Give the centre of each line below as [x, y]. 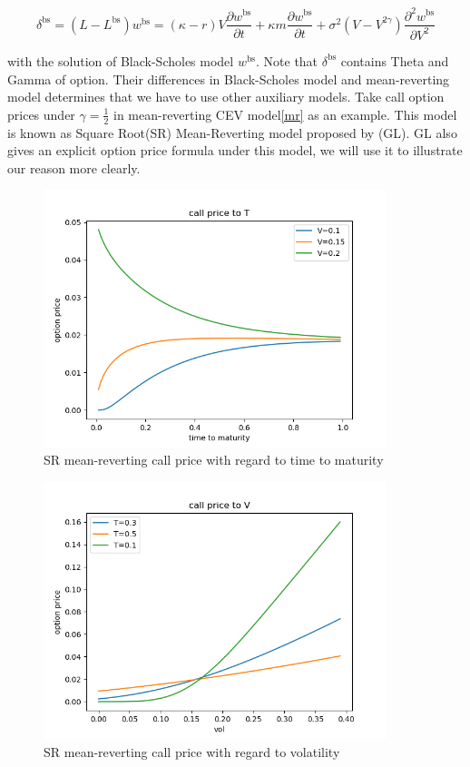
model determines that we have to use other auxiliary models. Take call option [226, 97]
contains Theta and [395, 60]
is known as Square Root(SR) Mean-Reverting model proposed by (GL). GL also [232, 132]
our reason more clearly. [74, 167]
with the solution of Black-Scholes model [121, 60]
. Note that [287, 60]
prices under [41, 114]
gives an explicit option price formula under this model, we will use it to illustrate [235, 150]
